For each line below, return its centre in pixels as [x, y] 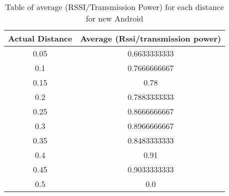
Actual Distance [40, 38]
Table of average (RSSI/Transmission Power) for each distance [114, 7]
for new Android [114, 18]
